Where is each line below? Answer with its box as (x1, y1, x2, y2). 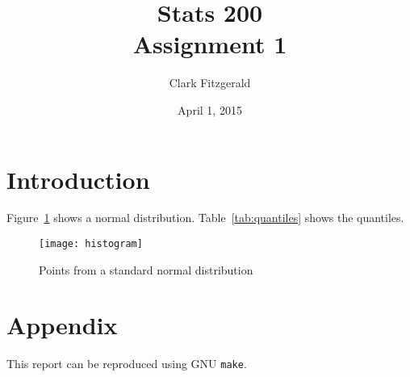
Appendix (6, 308, 118, 341)
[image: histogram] (39, 238, 143, 250)
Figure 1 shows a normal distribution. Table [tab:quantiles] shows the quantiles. (6, 209, 404, 226)
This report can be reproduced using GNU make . (6, 355, 247, 372)
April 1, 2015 (178, 101, 242, 118)
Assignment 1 (132, 27, 287, 61)
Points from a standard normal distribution (39, 261, 253, 278)
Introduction (6, 162, 150, 195)
